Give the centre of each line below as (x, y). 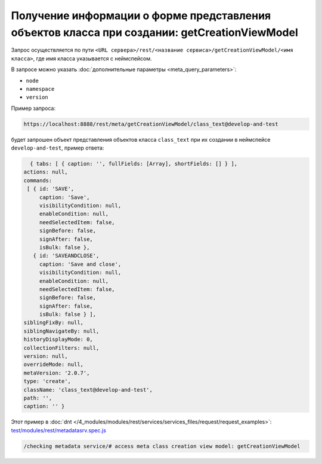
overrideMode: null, (53, 364)
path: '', (38, 398)
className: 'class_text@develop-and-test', (88, 390)
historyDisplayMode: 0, (58, 340)
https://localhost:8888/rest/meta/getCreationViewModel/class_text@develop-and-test (151, 124)
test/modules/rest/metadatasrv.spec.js (59, 430)
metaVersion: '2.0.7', (57, 373)
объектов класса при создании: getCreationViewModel (154, 32)
